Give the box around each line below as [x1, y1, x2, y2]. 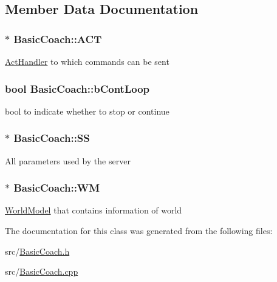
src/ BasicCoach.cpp [5, 265, 78, 278]
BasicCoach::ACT [13, 31, 102, 46]
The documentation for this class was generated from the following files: [5, 224, 273, 237]
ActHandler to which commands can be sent [5, 55, 169, 67]
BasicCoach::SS [13, 130, 90, 146]
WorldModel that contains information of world [5, 204, 182, 217]
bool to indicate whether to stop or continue [5, 104, 169, 117]
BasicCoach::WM [13, 180, 100, 195]
